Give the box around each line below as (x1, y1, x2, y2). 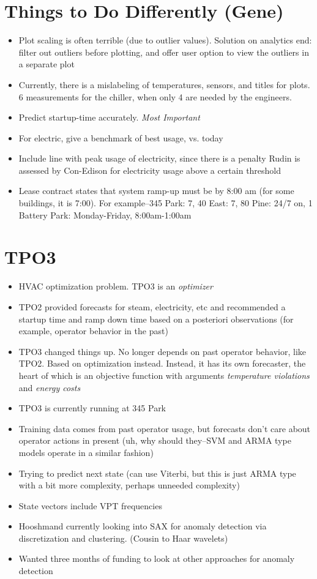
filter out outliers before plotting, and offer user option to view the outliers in (18, 45, 309, 58)
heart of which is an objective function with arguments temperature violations (18, 368, 310, 381)
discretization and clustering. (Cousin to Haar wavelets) (18, 531, 228, 544)
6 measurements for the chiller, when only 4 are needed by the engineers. (18, 90, 292, 103)
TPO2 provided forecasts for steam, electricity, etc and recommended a (18, 300, 286, 313)
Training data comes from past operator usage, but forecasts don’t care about (18, 422, 311, 435)
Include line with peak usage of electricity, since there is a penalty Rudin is (18, 152, 300, 165)
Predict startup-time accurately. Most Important (18, 111, 200, 124)
